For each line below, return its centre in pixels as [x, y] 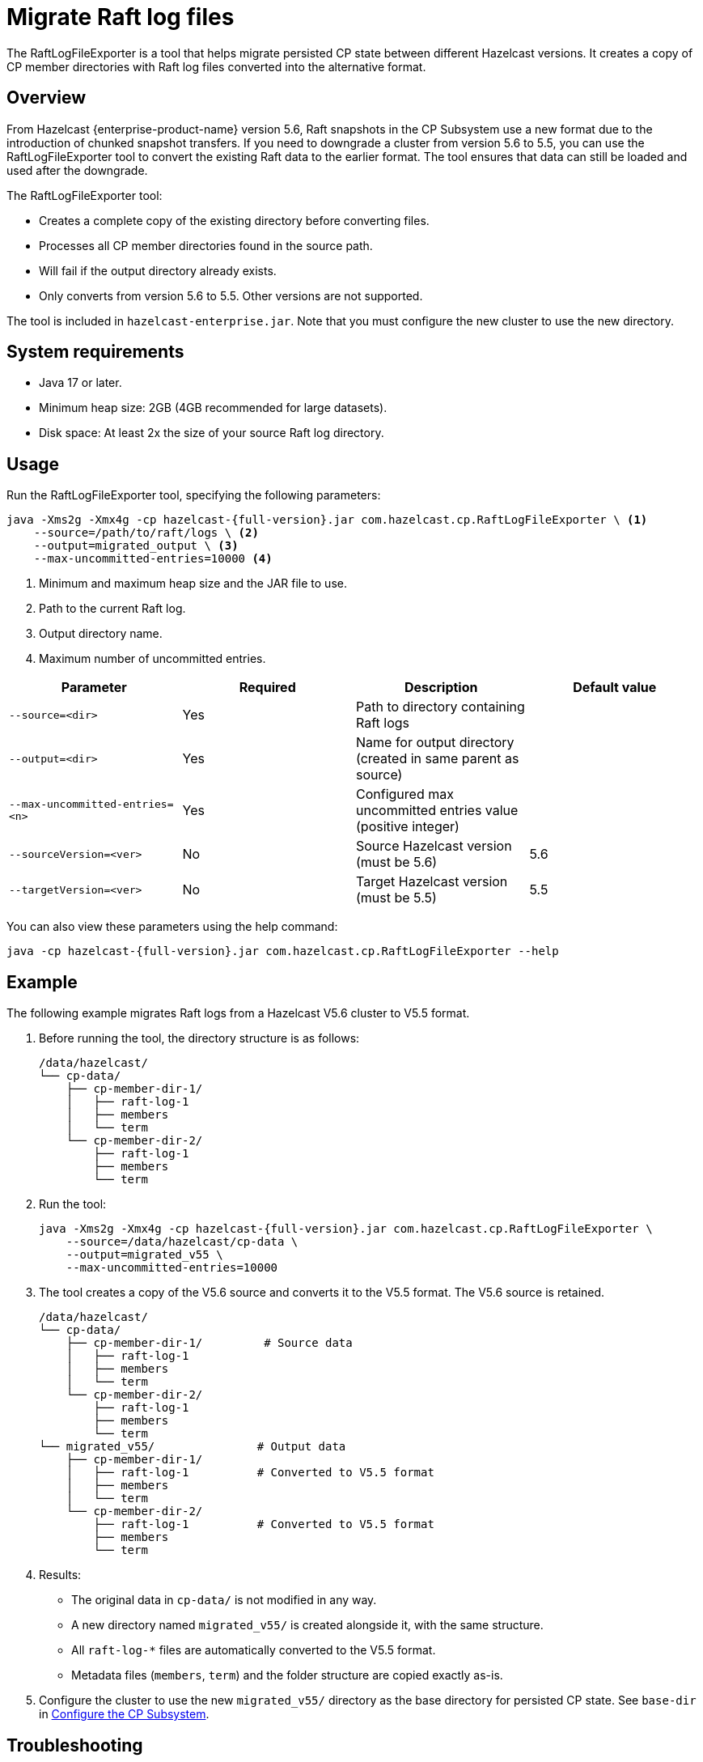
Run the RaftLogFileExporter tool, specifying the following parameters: [194, 495]
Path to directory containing [440, 707]
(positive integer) [408, 827]
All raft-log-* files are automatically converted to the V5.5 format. [254, 1650]
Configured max [405, 794]
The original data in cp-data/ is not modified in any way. [224, 1600]
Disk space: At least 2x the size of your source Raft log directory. [212, 433]
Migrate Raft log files [121, 17]
